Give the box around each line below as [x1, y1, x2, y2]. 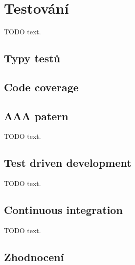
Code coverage [4, 79, 79, 94]
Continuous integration [4, 202, 123, 217]
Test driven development [4, 155, 132, 170]
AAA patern [4, 108, 68, 123]
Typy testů [4, 51, 61, 66]
